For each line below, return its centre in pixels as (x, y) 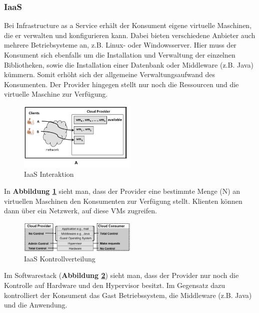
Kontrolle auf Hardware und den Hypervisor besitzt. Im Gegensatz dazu (114, 285)
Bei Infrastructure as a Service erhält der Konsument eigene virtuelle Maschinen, (128, 25)
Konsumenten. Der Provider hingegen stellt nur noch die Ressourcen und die (121, 84)
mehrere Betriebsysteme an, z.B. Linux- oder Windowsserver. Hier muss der (120, 45)
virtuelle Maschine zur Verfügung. (56, 94)
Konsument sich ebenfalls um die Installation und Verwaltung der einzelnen (120, 55)
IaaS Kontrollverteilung (60, 258)
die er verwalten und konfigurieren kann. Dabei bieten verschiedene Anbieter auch (130, 35)
